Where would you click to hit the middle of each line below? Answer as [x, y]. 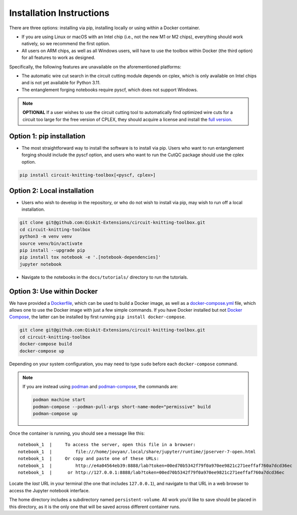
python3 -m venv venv [46, 236]
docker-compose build [46, 344]
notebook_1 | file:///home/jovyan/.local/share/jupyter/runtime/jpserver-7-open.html [137, 452]
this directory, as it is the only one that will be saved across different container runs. [95, 507]
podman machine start [59, 400]
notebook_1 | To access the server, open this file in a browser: [107, 445]
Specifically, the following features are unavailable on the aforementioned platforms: [95, 66]
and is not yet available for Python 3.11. [61, 83]
